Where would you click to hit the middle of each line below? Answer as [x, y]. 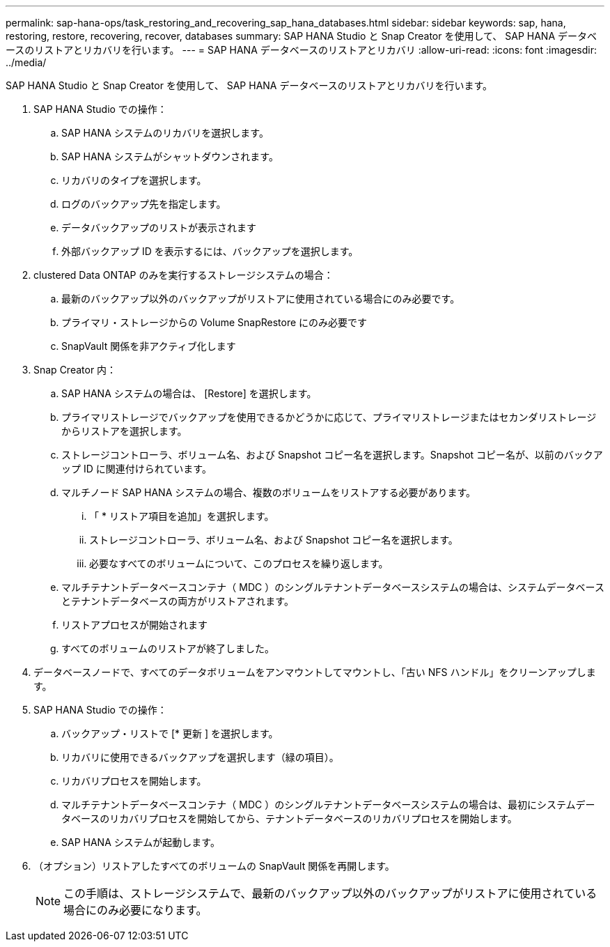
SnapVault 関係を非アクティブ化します [149, 346]
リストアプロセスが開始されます [134, 625]
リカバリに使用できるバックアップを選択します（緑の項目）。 [200, 757]
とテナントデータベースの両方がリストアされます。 [178, 601]
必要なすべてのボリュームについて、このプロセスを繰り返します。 [239, 563]
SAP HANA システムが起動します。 [141, 842]
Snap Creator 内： [75, 370]
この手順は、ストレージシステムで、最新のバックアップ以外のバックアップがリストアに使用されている [330, 893]
